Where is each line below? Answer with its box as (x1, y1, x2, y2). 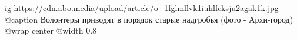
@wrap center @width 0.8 (5, 24, 97, 37)
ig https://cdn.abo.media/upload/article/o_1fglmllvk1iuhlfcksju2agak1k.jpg (5, 2, 279, 13)
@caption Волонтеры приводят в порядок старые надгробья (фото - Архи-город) (5, 13, 293, 25)
